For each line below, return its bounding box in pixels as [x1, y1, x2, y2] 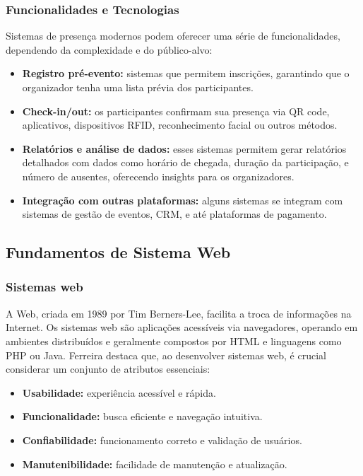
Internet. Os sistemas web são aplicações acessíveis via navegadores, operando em [6, 320, 358, 335]
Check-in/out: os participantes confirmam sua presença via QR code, [22, 103, 330, 118]
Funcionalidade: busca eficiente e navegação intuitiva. [22, 409, 263, 424]
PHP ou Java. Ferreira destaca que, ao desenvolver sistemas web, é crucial [6, 347, 326, 362]
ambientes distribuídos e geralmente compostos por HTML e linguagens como [6, 333, 342, 348]
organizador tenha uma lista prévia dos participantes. [22, 80, 254, 94]
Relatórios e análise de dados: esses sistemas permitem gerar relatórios [22, 141, 347, 156]
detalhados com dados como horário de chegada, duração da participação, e [22, 155, 349, 170]
